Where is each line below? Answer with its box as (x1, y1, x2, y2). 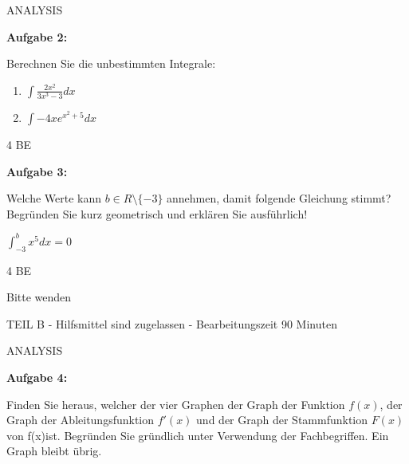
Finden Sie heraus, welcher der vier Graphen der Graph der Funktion (6, 395, 345, 412)
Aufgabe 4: (6, 368, 68, 385)
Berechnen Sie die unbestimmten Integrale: (6, 55, 216, 72)
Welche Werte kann (6, 190, 102, 206)
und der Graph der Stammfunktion (196, 411, 368, 428)
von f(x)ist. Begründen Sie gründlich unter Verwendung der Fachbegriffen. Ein (6, 427, 389, 443)
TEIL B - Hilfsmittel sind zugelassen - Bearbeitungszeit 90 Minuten (6, 315, 337, 332)
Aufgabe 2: (6, 28, 68, 45)
